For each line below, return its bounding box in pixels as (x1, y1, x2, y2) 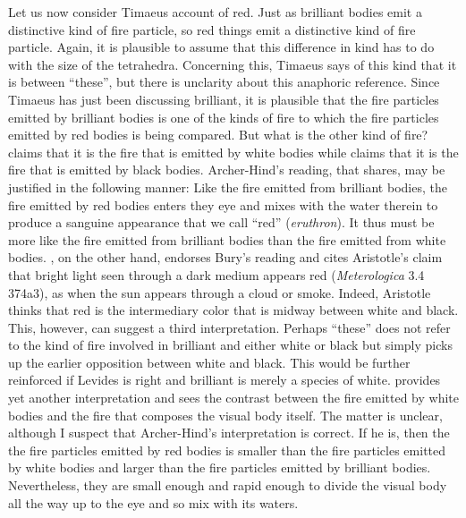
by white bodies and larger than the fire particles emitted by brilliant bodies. (8, 458, 431, 477)
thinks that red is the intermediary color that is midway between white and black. (8, 301, 459, 319)
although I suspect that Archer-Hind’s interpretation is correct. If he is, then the (8, 423, 450, 442)
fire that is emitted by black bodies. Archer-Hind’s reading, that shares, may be (8, 160, 445, 179)
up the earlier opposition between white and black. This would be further (8, 352, 411, 371)
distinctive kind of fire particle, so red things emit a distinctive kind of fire (8, 20, 416, 38)
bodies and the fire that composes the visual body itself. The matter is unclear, (8, 405, 443, 424)
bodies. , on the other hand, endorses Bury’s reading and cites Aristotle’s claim (8, 248, 443, 267)
